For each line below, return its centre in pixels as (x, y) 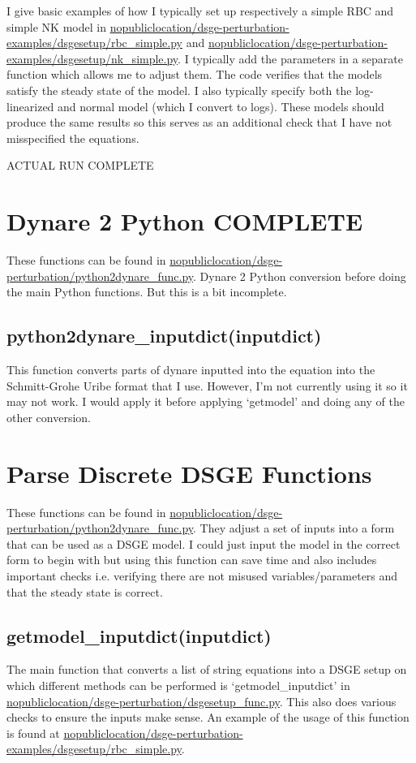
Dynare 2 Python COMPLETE (185, 221)
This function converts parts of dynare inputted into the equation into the (191, 370)
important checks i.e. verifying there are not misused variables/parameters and (202, 575)
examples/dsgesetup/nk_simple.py (92, 58)
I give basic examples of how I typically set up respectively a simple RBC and (200, 11)
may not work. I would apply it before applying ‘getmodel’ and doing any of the (206, 401)
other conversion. (49, 417)
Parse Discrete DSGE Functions (189, 473)
